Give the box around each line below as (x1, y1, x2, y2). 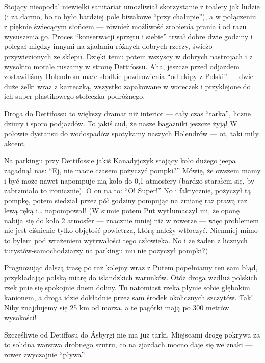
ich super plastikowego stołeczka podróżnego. (4, 91, 145, 101)
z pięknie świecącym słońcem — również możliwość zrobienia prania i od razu (4, 21, 247, 32)
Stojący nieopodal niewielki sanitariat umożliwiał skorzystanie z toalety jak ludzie (4, 1, 260, 11)
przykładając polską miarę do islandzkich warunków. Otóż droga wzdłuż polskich (4, 272, 258, 282)
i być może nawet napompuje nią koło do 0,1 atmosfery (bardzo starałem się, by (4, 175, 255, 186)
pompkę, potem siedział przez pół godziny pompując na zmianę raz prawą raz (4, 195, 248, 205)
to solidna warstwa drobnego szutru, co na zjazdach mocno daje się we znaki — (4, 339, 253, 350)
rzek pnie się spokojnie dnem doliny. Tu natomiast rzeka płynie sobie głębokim (4, 282, 250, 293)
